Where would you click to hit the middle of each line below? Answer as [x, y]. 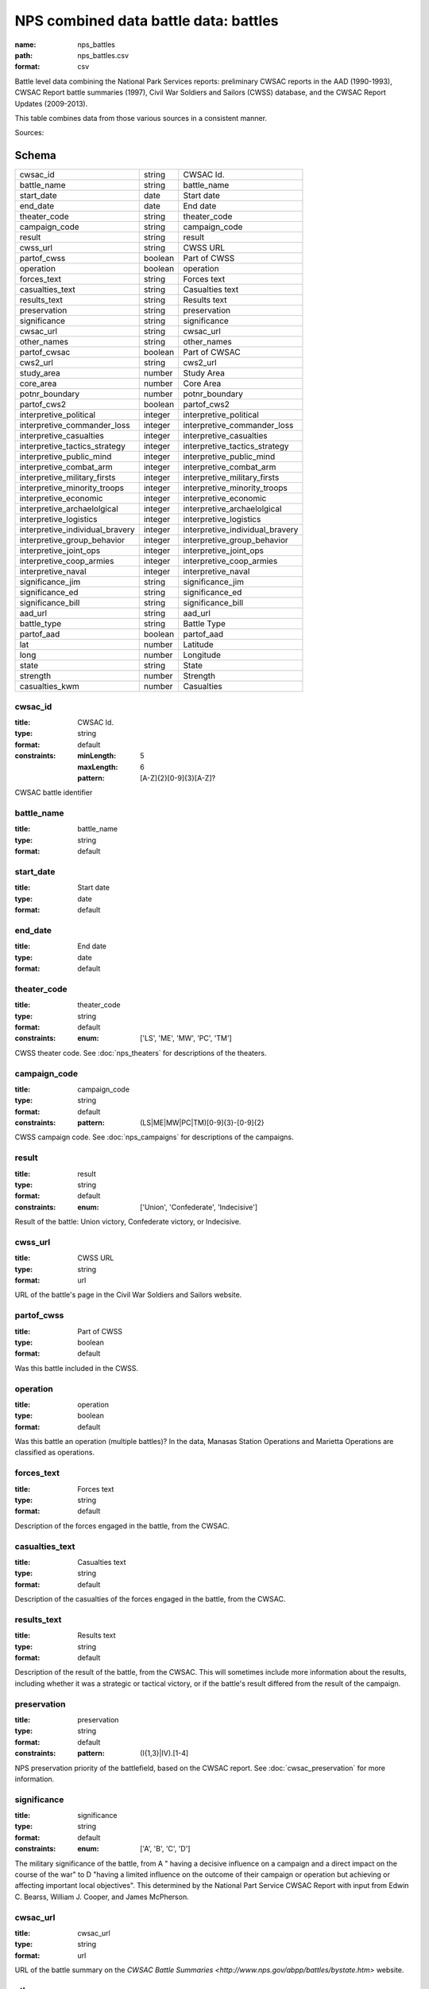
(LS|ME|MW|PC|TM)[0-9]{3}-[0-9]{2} [202, 1123]
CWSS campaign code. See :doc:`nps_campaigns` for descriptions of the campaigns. [154, 1137]
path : [24, 55]
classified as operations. [55, 1453]
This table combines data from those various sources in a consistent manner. [141, 118]
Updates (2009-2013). [51, 103]
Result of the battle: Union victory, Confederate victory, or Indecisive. [128, 1222]
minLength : [97, 756]
